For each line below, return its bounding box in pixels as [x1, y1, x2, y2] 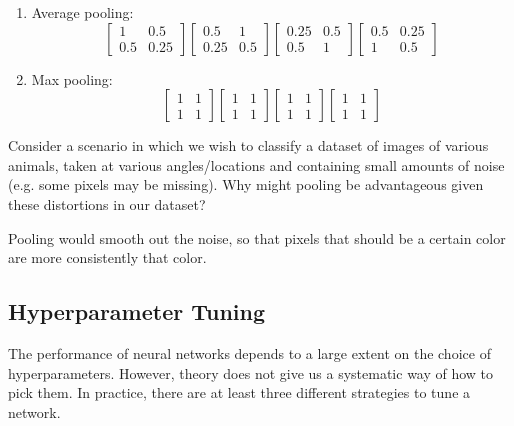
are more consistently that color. [8, 247, 207, 268]
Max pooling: [31, 68, 113, 89]
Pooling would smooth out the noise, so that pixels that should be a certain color [8, 227, 506, 248]
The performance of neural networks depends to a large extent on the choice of [8, 342, 491, 363]
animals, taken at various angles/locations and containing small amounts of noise [8, 154, 505, 175]
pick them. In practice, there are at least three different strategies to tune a [8, 382, 471, 403]
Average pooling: [31, 2, 134, 22]
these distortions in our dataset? [8, 193, 206, 214]
